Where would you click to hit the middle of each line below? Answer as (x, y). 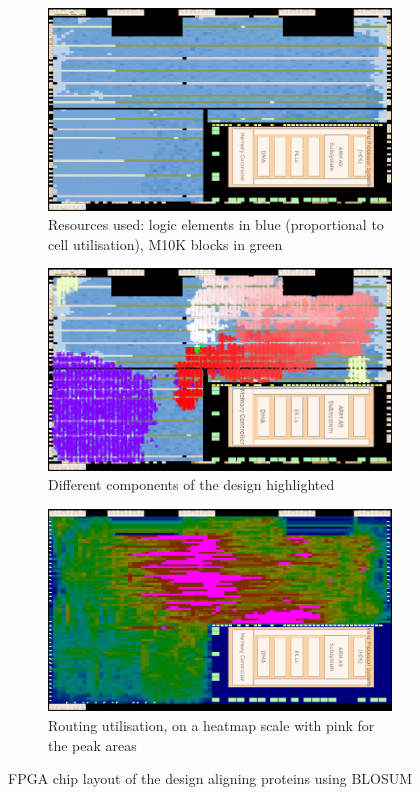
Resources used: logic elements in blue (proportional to (216, 224)
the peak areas (92, 744)
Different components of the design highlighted (191, 484)
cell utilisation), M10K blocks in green (165, 243)
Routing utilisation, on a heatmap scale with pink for (211, 725)
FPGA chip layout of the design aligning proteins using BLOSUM (210, 778)
